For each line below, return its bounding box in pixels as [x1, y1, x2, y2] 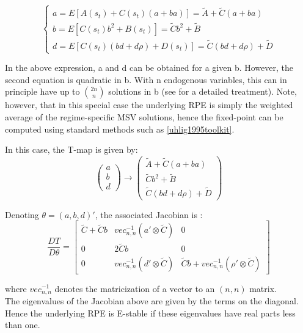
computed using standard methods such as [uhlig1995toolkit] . [5, 122, 235, 135]
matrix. [249, 282, 277, 295]
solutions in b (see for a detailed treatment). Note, [108, 85, 297, 98]
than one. [5, 318, 40, 331]
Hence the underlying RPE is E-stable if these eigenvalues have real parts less [5, 306, 296, 319]
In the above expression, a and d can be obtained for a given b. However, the [5, 61, 293, 74]
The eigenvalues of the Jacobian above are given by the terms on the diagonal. [5, 294, 299, 307]
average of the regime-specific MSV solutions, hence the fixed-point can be [5, 111, 283, 123]
